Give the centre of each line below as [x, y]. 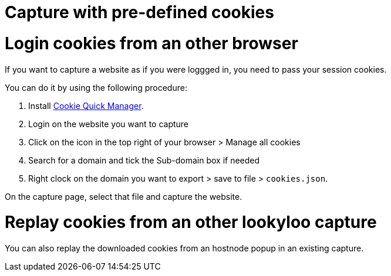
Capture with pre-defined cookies [139, 12]
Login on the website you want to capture [109, 124]
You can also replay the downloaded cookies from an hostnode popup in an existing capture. [184, 248]
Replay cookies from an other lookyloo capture [191, 222]
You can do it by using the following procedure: [96, 87]
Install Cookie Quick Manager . [86, 105]
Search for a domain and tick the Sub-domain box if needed [144, 160]
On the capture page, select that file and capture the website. [124, 196]
